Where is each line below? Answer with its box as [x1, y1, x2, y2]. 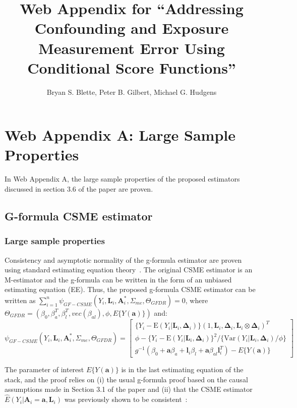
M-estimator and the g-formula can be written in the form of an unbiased [5, 274, 232, 284]
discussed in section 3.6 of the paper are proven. [5, 184, 153, 194]
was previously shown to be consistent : [64, 394, 188, 404]
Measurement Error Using [38, 37, 225, 58]
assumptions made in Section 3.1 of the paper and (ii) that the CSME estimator [5, 384, 253, 394]
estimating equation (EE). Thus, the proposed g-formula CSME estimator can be [5, 284, 256, 295]
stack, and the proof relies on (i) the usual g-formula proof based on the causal [5, 374, 248, 384]
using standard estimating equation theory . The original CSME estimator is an [5, 264, 253, 275]
